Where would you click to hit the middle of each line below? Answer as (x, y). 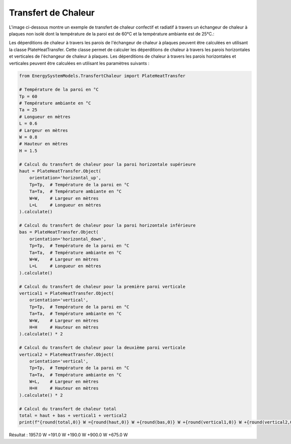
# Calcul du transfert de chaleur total (68, 409)
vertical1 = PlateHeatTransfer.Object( (66, 293)
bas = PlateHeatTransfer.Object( (59, 232)
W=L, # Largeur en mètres (64, 382)
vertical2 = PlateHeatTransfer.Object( (66, 354)
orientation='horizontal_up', (65, 178)
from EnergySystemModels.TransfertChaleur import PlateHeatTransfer (102, 76)
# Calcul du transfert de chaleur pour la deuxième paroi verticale (102, 348)
